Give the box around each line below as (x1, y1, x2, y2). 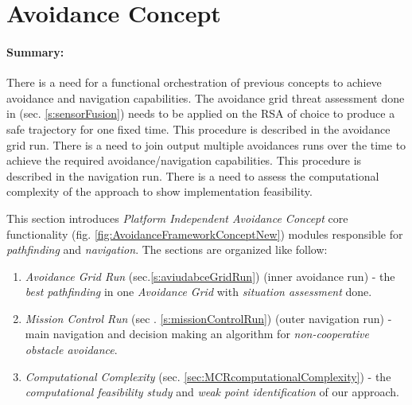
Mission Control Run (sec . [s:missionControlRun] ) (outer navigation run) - (25, 310, 392, 326)
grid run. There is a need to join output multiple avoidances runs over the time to (6, 136, 406, 153)
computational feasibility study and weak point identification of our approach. (25, 384, 399, 400)
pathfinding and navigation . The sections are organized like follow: (6, 241, 328, 258)
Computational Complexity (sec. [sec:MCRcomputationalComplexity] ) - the (25, 368, 391, 384)
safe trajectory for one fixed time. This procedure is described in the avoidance (6, 120, 391, 137)
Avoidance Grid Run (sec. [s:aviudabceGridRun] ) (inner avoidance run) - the (25, 267, 395, 284)
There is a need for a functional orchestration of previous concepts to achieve (6, 74, 382, 91)
